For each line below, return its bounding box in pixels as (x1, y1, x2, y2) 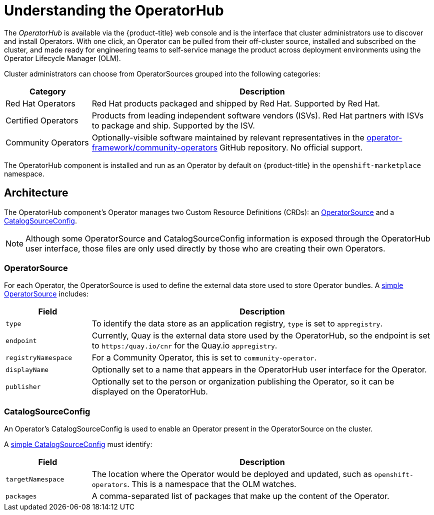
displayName (5, 365, 49, 373)
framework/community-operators (91, 142, 217, 152)
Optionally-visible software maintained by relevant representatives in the (91, 132, 364, 142)
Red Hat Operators (5, 98, 75, 108)
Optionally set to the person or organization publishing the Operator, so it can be (91, 376, 394, 387)
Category (29, 86, 66, 96)
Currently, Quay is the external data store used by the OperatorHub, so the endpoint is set (91, 330, 430, 341)
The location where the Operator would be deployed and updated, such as (91, 469, 372, 479)
